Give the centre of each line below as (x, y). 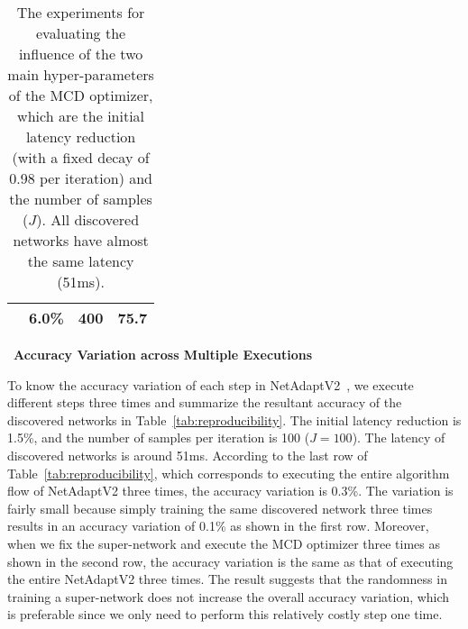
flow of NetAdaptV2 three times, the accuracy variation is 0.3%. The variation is (230, 491)
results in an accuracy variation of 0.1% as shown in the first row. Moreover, (218, 526)
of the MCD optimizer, (81, 95)
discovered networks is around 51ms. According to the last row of (188, 455)
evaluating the (81, 33)
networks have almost (81, 240)
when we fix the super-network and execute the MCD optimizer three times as (224, 543)
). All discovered (88, 219)
